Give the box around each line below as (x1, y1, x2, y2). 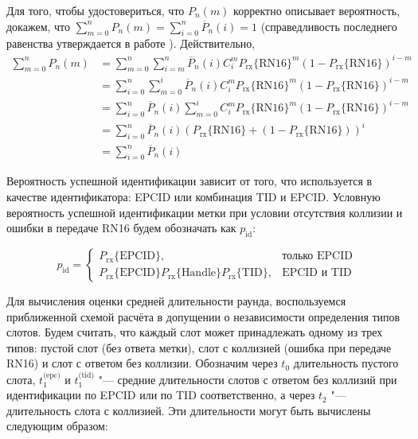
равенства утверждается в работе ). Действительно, (6, 35, 256, 52)
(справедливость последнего (260, 17, 397, 34)
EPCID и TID (282, 267, 352, 279)
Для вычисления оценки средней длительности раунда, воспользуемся (6, 292, 346, 309)
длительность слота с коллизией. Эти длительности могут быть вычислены (6, 402, 371, 418)
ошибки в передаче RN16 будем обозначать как (6, 219, 236, 236)
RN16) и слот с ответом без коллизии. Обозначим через (6, 355, 278, 371)
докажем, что (6, 17, 71, 34)
